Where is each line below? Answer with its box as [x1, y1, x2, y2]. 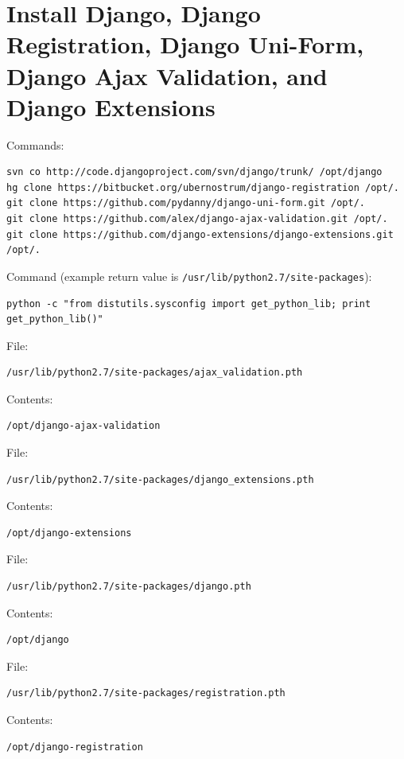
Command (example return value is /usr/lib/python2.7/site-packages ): [6, 267, 372, 284]
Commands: [6, 136, 64, 153]
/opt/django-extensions [6, 527, 132, 539]
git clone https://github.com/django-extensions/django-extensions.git [6, 228, 394, 240]
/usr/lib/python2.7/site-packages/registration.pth [6, 687, 286, 699]
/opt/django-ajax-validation [6, 420, 161, 432]
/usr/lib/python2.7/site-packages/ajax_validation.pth [6, 367, 303, 379]
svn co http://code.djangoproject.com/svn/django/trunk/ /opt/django [6, 166, 383, 178]
